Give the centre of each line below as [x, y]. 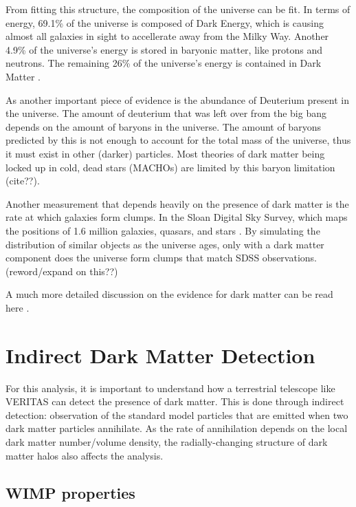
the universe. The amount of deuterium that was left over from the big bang [166, 113]
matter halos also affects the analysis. [85, 455]
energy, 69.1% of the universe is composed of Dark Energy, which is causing [165, 22]
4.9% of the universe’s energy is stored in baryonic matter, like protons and [164, 49]
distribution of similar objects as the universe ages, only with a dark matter [165, 244]
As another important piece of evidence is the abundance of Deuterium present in [177, 99]
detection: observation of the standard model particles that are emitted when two [177, 414]
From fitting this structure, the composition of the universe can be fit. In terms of [178, 9]
